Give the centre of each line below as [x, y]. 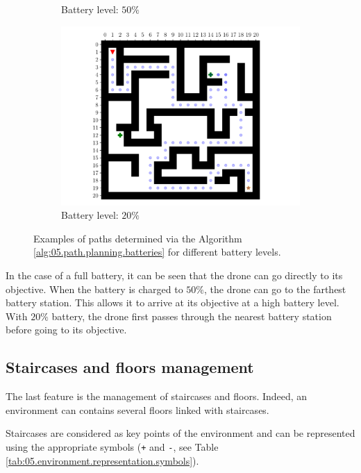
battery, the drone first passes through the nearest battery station [192, 316]
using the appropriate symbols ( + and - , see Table [112, 446]
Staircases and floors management [130, 367]
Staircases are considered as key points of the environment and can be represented [180, 433]
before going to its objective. [66, 330]
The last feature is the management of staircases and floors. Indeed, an [157, 396]
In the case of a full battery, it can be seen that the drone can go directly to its [174, 275]
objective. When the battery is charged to [94, 289]
